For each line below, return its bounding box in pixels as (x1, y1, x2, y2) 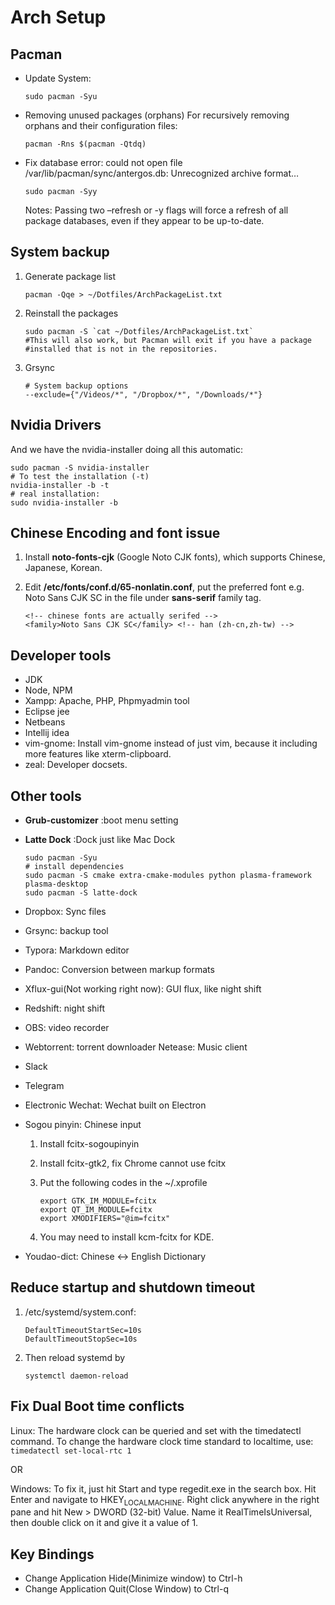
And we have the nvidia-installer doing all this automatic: (10, 443, 244, 455)
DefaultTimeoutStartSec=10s (24, 1325, 142, 1335)
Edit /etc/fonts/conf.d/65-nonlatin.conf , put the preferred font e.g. (24, 581, 305, 593)
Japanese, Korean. (24, 562, 103, 574)
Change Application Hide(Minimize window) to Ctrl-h (24, 1572, 243, 1585)
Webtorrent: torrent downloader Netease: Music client (24, 1041, 248, 1053)
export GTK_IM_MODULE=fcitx (39, 1196, 157, 1206)
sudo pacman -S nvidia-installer (10, 462, 150, 473)
